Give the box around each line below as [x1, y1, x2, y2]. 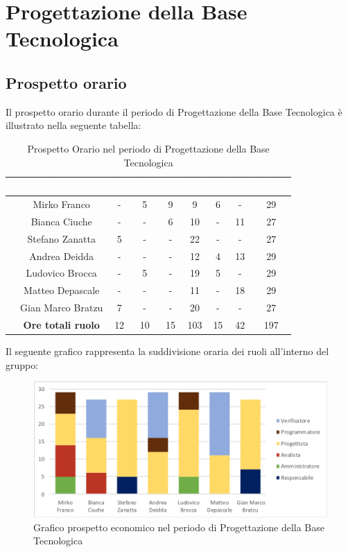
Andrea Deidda [29, 248, 94, 263]
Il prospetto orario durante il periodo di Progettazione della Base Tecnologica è [6, 104, 342, 119]
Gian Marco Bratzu [20, 300, 103, 315]
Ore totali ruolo [23, 317, 100, 331]
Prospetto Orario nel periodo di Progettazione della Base [27, 141, 270, 155]
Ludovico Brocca [26, 266, 97, 280]
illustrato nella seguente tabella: [6, 118, 141, 132]
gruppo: [6, 357, 39, 372]
